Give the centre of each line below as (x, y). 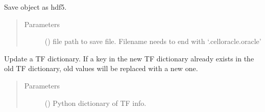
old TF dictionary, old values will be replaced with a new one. (101, 68)
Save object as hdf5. (35, 7)
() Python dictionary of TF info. (95, 103)
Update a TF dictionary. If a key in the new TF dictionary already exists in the (129, 58)
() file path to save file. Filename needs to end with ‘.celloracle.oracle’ (153, 41)
